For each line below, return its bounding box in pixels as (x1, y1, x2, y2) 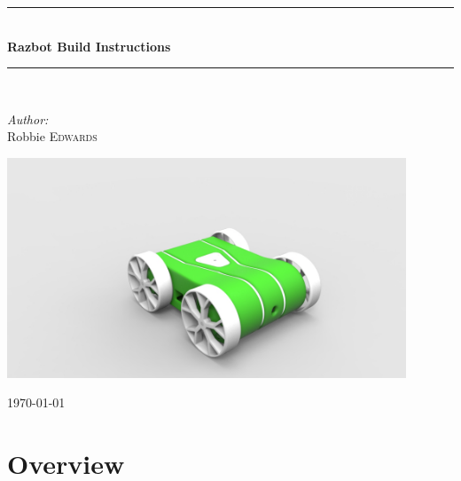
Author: (7, 109, 49, 128)
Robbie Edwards (7, 127, 98, 146)
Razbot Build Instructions (7, 36, 171, 55)
